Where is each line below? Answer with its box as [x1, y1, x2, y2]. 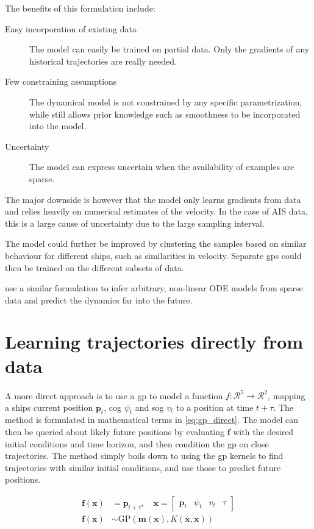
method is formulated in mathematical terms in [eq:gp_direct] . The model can [5, 413, 298, 426]
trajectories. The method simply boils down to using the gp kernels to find [5, 449, 284, 462]
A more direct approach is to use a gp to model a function [5, 389, 223, 402]
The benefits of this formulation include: [5, 2, 155, 14]
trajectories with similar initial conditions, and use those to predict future [5, 461, 281, 474]
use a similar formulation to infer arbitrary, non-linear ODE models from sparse [5, 282, 303, 294]
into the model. [29, 119, 87, 132]
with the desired [233, 425, 294, 438]
